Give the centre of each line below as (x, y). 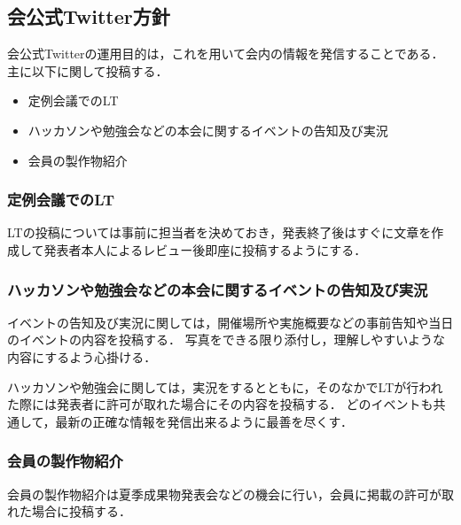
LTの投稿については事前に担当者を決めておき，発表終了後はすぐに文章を (219, 232)
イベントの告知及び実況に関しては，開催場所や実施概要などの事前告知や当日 (230, 322)
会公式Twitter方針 (89, 16)
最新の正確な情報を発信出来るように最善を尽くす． (204, 421)
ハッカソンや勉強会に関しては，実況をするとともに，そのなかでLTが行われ (225, 386)
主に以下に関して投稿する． (88, 70)
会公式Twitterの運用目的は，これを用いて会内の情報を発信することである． (226, 54)
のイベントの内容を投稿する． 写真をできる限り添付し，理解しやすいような (226, 340)
